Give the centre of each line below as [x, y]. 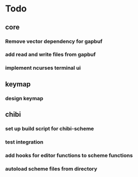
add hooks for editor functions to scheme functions [69, 155]
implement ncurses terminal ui [43, 68]
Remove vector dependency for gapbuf [54, 41]
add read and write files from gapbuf [50, 54]
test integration [24, 142]
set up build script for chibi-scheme [49, 129]
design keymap [24, 98]
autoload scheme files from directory [51, 169]
